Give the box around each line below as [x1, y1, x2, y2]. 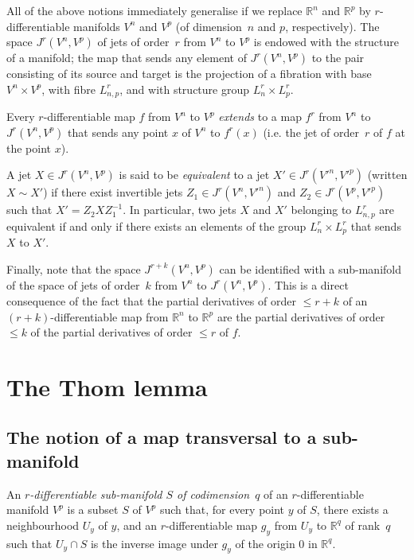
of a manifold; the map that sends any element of [6, 49, 247, 66]
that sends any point [68, 123, 169, 140]
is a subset [67, 501, 119, 518]
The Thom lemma [6, 370, 208, 402]
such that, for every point [159, 501, 285, 518]
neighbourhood [6, 516, 80, 533]
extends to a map [218, 108, 302, 125]
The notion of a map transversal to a [6, 425, 317, 449]
